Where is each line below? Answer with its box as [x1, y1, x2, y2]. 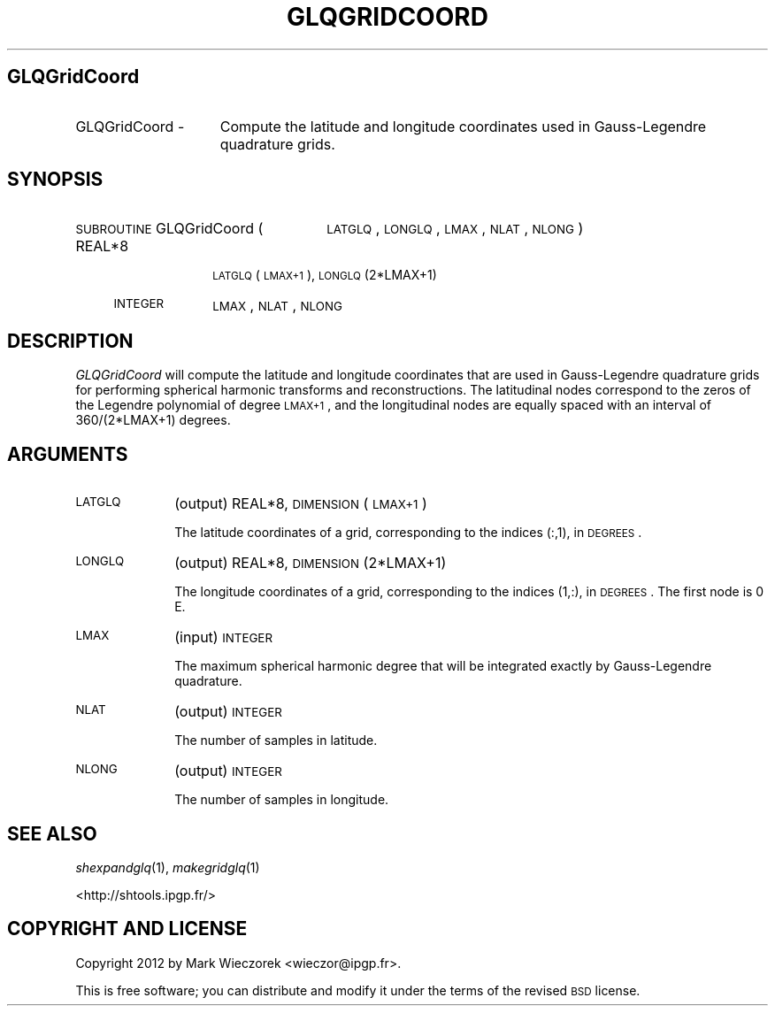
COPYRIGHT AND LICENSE [7, 917, 248, 940]
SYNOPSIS [7, 168, 104, 191]
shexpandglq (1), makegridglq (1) [75, 859, 260, 875]
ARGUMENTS [7, 442, 128, 465]
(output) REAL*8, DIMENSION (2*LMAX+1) [174, 554, 447, 572]
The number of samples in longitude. [174, 792, 389, 808]
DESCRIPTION [7, 329, 134, 352]
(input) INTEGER [174, 628, 272, 647]
